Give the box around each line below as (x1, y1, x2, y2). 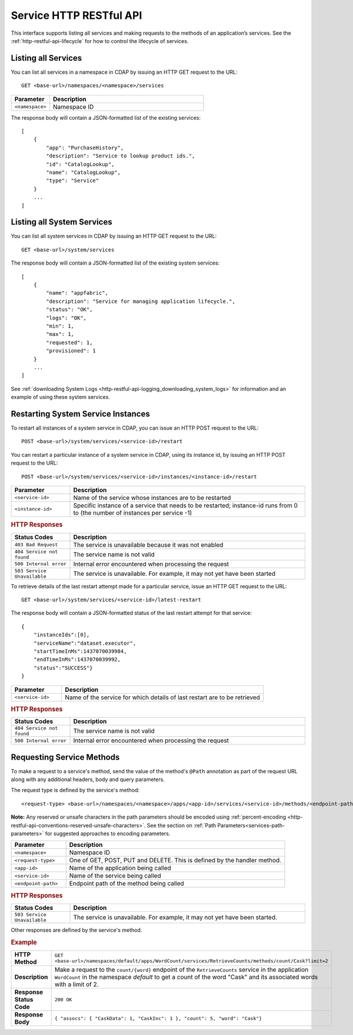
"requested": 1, (46, 339, 93, 346)
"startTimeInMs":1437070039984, (33, 648, 127, 654)
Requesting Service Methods (11, 752, 120, 762)
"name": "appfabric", (46, 289, 109, 296)
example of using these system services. (11, 394, 110, 401)
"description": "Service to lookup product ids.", (46, 153, 195, 159)
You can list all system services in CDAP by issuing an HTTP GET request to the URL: (11, 233, 217, 240)
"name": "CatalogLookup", (46, 169, 121, 176)
